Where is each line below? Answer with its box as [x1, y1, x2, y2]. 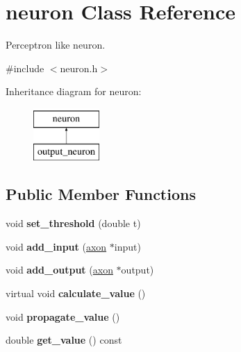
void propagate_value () [6, 309, 120, 324]
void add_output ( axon [6, 262, 113, 277]
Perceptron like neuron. [6, 37, 106, 52]
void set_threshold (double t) [6, 216, 141, 231]
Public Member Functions [6, 183, 196, 205]
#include [6, 60, 44, 75]
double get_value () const [6, 333, 122, 347]
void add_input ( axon [6, 239, 107, 253]
